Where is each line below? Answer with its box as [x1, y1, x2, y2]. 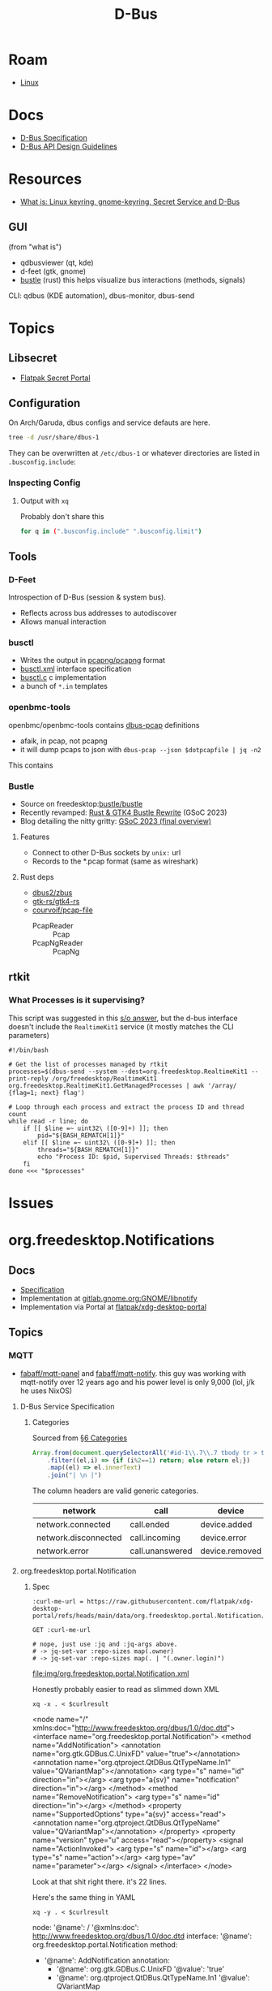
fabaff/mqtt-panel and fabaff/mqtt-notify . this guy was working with [19, 1368, 247, 1378]
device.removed [200, 1545, 261, 1556]
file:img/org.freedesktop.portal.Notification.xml [32, 1669, 189, 1678]
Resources [8, 170, 83, 188]
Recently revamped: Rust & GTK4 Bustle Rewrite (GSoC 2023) [19, 807, 227, 817]
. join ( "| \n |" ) [47, 1471, 102, 1479]
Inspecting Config [8, 477, 81, 488]
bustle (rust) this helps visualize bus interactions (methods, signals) [19, 275, 245, 284]
